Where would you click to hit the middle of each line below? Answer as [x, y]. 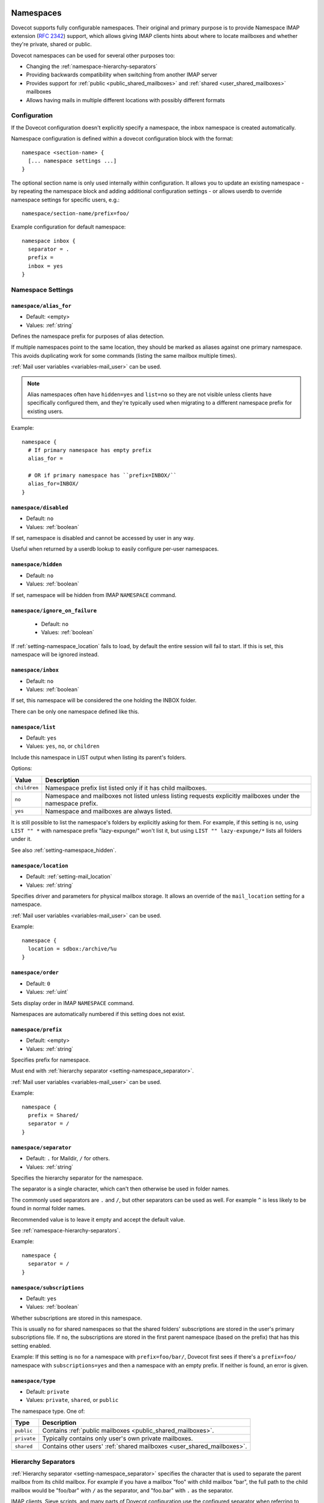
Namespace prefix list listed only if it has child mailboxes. [126, 788]
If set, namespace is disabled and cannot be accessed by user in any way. [103, 538]
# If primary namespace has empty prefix [90, 450]
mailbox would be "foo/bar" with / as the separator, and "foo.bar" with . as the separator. [122, 1490]
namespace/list [34, 727]
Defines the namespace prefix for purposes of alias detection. [88, 336]
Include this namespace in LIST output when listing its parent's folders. [99, 757]
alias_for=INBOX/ [53, 484]
